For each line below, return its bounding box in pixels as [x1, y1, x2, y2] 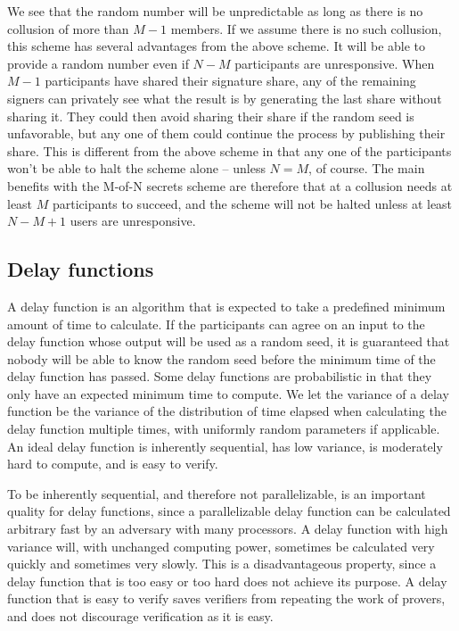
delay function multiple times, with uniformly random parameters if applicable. [7, 419, 440, 438]
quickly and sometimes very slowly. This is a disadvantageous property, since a [7, 554, 437, 573]
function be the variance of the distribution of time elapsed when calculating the [7, 402, 447, 420]
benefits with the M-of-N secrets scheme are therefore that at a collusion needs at [7, 176, 453, 195]
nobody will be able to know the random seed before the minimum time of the [7, 349, 436, 368]
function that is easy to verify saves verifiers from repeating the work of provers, [7, 589, 446, 608]
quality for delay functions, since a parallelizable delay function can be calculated [7, 502, 451, 520]
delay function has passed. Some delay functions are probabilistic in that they [7, 367, 432, 386]
